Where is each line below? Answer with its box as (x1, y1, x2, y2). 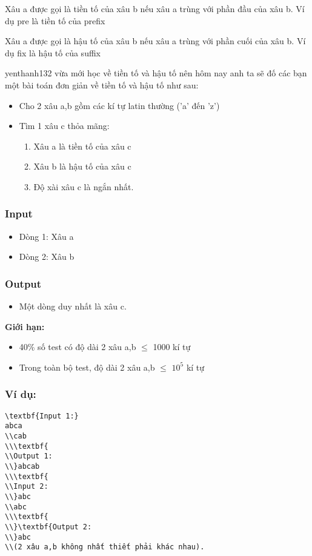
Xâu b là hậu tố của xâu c (33, 160, 131, 173)
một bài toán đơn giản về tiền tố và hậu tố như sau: (5, 78, 199, 91)
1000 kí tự (153, 340, 191, 353)
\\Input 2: (5, 482, 48, 491)
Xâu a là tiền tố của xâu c (33, 139, 131, 152)
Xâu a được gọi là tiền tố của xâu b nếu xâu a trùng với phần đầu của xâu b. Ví (5, 2, 305, 15)
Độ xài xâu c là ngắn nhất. (33, 180, 134, 193)
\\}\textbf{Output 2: (5, 522, 92, 531)
